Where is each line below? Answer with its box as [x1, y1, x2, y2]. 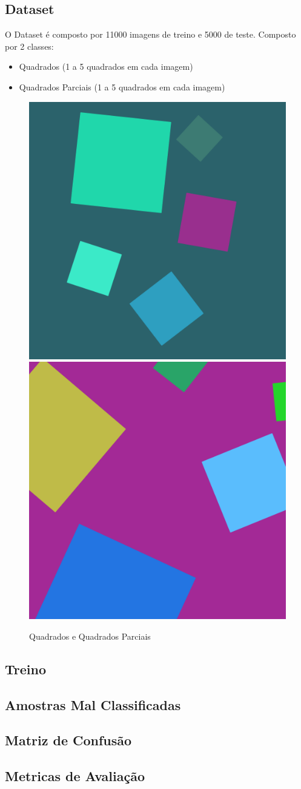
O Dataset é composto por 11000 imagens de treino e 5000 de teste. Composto [5, 28, 296, 41]
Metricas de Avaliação [5, 767, 145, 785]
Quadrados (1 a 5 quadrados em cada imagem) [19, 60, 193, 73]
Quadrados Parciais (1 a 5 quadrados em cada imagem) [19, 80, 225, 93]
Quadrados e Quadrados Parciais [29, 629, 151, 642]
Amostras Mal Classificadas [5, 695, 181, 714]
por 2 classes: [5, 39, 54, 52]
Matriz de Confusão [5, 731, 132, 750]
